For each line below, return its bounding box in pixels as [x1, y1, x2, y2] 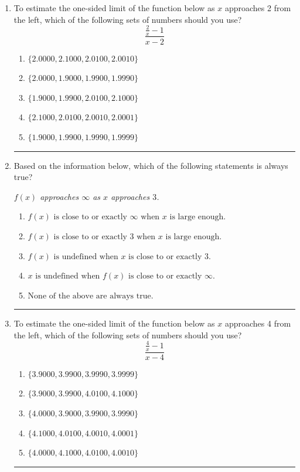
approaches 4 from [224, 317, 291, 330]
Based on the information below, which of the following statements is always [13, 159, 288, 171]
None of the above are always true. [28, 291, 154, 300]
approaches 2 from [224, 2, 291, 13]
